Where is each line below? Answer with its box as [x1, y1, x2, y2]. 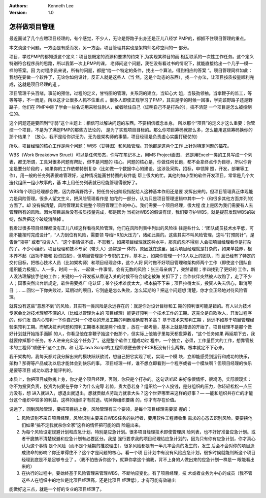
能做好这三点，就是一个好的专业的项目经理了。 [9, 486, 104, 492]
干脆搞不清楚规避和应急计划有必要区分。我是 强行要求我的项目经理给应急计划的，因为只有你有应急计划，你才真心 [25, 436, 256, 442]
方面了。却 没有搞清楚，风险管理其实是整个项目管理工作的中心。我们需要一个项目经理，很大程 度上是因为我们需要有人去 [9, 202, 253, 208]
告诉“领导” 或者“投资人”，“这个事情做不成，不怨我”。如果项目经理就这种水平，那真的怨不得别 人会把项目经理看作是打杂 [9, 239, 252, 245]
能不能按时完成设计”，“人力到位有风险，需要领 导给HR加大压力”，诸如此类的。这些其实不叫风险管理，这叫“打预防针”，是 [9, 232, 255, 238]
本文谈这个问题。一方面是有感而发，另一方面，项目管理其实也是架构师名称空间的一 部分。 [9, 44, 192, 50]
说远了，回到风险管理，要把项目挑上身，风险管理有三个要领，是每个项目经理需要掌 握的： [9, 406, 192, 412]
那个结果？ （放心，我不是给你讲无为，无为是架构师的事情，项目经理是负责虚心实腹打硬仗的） [9, 133, 200, 140]
